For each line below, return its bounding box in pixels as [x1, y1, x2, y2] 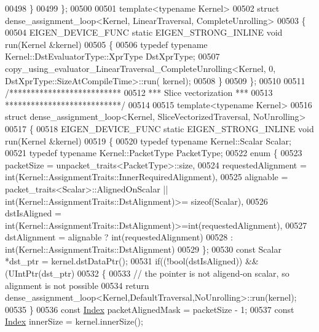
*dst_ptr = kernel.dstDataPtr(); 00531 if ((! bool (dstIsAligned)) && [5, 255, 259, 267]
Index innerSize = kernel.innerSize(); [5, 315, 143, 328]
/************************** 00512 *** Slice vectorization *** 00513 [5, 86, 273, 99]
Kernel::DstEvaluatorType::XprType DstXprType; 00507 [5, 50, 220, 63]
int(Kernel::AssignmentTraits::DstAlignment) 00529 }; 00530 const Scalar [5, 242, 282, 255]
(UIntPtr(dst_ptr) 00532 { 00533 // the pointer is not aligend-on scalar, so [5, 267, 289, 280]
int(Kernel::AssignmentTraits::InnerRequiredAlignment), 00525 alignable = [5, 170, 288, 183]
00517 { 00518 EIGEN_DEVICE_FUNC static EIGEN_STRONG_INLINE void [5, 122, 314, 135]
